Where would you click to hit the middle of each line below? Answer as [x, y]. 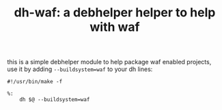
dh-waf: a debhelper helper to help [115, 13]
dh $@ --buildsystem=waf [55, 100]
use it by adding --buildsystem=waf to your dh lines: [80, 69]
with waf [115, 27]
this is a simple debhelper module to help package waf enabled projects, [109, 62]
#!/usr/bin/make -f [35, 82]
